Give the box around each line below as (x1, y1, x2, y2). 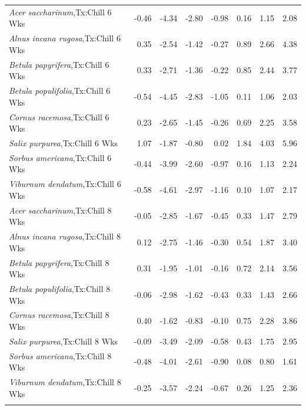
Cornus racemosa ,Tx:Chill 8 (9, 309, 109, 321)
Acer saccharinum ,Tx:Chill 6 (9, 5, 112, 18)
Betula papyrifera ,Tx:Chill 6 (9, 58, 109, 70)
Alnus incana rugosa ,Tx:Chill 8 (9, 230, 121, 242)
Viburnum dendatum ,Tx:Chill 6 (9, 178, 121, 190)
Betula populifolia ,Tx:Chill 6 (9, 84, 111, 97)
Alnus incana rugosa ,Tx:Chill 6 (9, 32, 121, 44)
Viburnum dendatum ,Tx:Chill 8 (9, 376, 121, 388)
